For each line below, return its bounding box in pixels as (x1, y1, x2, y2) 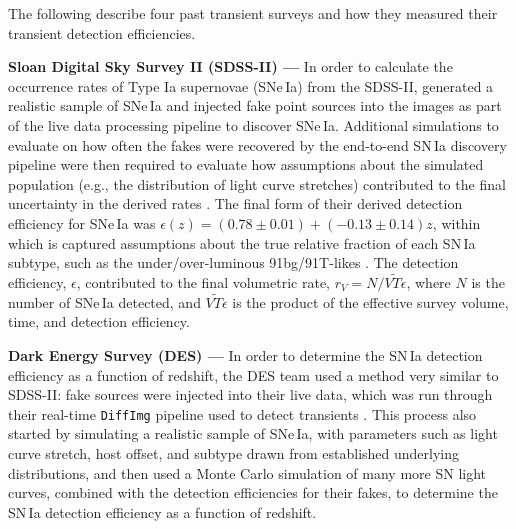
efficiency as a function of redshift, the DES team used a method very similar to (8, 364, 499, 385)
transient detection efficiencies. (8, 22, 196, 43)
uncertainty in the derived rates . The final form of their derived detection (8, 193, 463, 214)
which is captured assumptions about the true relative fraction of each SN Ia (8, 232, 476, 253)
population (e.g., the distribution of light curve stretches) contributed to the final (8, 173, 506, 194)
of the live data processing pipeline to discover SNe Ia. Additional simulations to (8, 114, 499, 135)
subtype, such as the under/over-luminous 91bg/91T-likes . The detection (8, 252, 459, 273)
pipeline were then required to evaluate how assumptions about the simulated (8, 154, 484, 175)
